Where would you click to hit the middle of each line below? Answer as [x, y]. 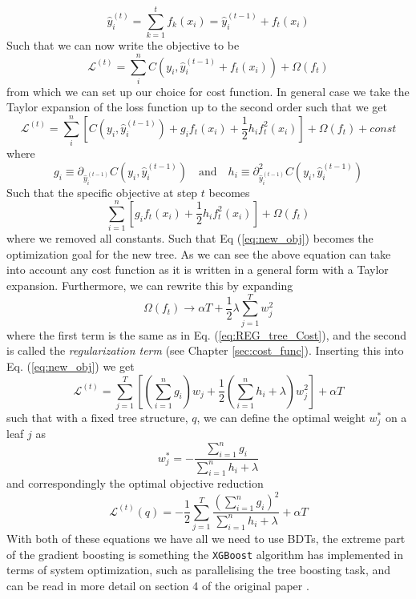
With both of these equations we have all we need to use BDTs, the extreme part [206, 539]
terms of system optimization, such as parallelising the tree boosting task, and [199, 570]
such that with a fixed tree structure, [97, 417]
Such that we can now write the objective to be [123, 45]
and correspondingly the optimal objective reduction [135, 483]
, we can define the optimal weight [281, 417]
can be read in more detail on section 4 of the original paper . [158, 586]
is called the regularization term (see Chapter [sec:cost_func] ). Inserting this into [205, 350]
